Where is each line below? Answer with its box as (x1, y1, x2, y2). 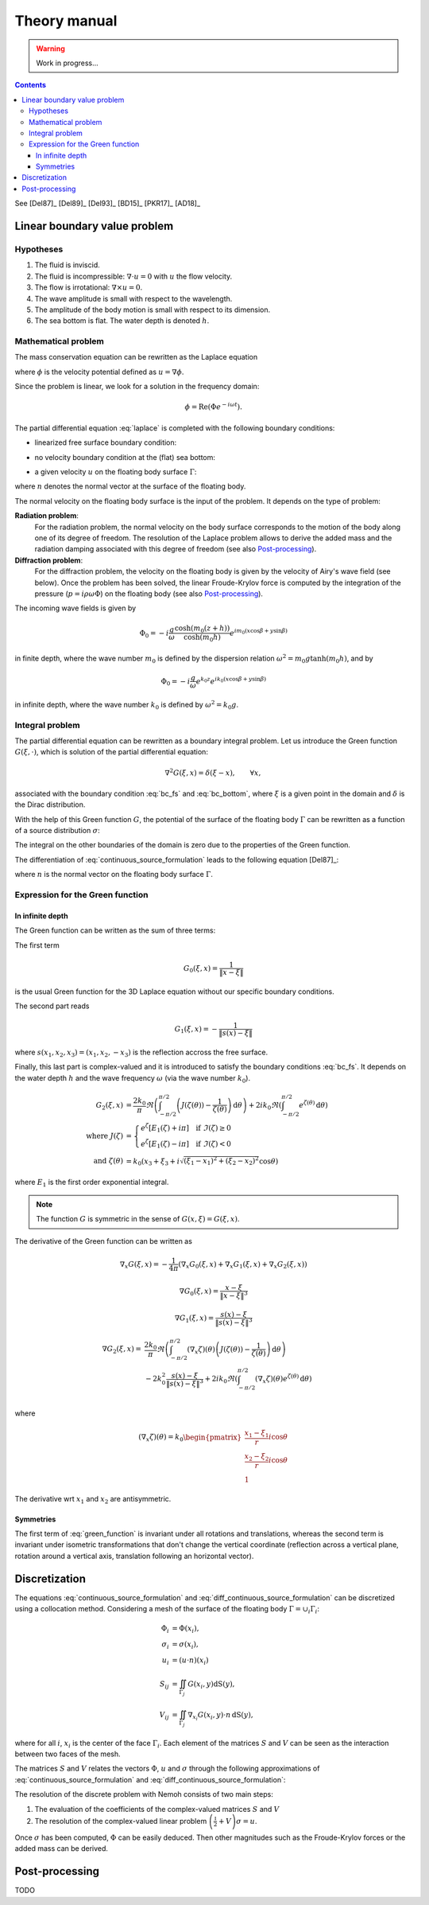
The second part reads (14, 1001, 90, 1011)
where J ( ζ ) (86, 1132, 123, 1141)
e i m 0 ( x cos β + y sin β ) (229, 627, 288, 637)
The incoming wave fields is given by (14, 603, 137, 613)
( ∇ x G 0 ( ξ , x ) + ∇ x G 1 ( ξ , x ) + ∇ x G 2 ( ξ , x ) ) (178, 1260, 307, 1271)
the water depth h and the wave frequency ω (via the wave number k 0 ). (14, 1073, 250, 1085)
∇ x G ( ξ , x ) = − (119, 1260, 168, 1271)
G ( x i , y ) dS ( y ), (187, 1679, 235, 1690)
